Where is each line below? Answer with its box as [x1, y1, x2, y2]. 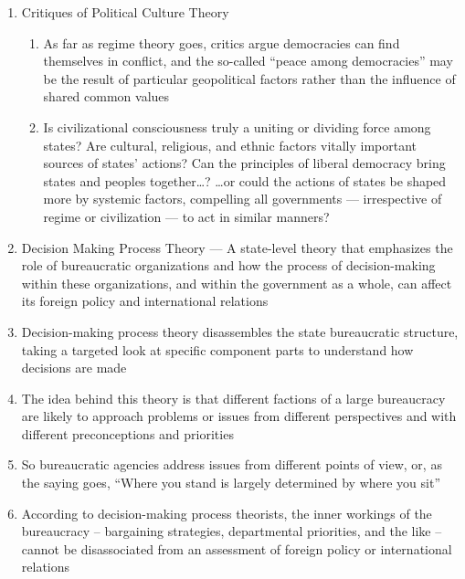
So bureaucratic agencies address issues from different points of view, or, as [21, 455, 442, 474]
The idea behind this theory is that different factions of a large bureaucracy [21, 388, 446, 407]
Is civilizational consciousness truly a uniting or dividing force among [43, 117, 431, 136]
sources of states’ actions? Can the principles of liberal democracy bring [43, 153, 446, 173]
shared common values [43, 87, 170, 106]
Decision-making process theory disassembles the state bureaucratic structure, [21, 321, 459, 341]
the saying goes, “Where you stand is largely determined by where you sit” [21, 473, 441, 492]
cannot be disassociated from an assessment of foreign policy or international [21, 539, 452, 558]
